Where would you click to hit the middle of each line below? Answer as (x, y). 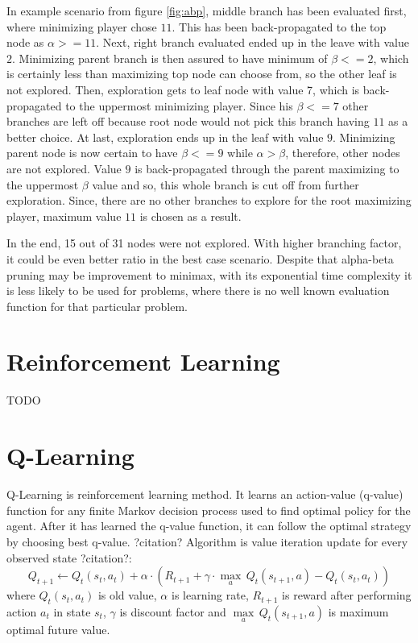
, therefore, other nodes (343, 153)
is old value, (127, 595)
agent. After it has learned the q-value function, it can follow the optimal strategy (209, 526)
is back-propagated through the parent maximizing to (267, 168)
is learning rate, (210, 595)
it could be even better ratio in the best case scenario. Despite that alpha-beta (200, 258)
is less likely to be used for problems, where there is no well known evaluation (198, 290)
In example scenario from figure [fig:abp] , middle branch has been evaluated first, (207, 10)
